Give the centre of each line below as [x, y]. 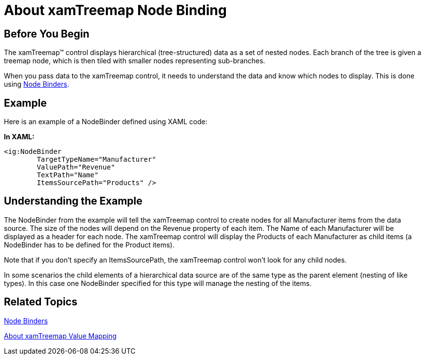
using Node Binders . [37, 84]
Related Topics [41, 302]
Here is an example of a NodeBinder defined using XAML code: [106, 122]
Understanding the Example [73, 201]
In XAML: [19, 137]
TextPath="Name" [68, 175]
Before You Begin [47, 34]
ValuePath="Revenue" [76, 167]
